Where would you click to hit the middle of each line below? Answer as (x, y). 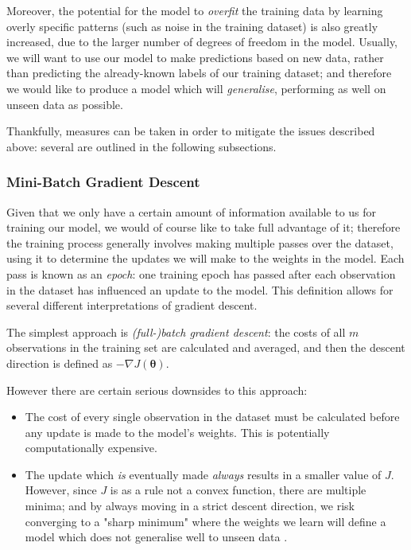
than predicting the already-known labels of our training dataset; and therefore (199, 73)
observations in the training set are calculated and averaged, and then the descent (206, 347)
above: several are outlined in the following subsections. (142, 146)
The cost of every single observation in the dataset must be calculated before (212, 417)
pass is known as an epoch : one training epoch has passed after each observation (201, 273)
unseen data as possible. (65, 104)
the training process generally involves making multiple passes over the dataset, (200, 242)
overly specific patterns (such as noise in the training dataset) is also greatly (192, 26)
